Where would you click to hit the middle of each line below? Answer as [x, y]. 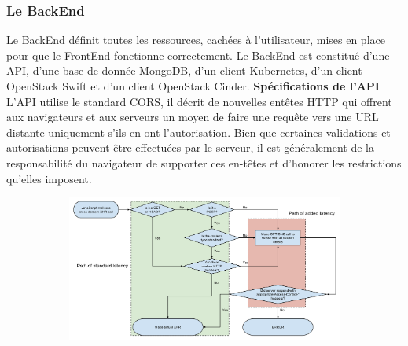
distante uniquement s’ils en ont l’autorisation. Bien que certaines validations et [198, 132]
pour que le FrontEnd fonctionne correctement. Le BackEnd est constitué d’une [198, 55]
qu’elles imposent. [49, 178]
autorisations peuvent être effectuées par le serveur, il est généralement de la [190, 147]
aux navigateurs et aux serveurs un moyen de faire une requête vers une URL [193, 117]
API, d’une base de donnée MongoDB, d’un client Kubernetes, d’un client [184, 70]
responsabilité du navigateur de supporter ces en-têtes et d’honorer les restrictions [204, 162]
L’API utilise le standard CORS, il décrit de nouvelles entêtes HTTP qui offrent [199, 101]
